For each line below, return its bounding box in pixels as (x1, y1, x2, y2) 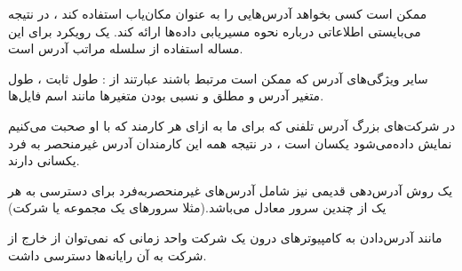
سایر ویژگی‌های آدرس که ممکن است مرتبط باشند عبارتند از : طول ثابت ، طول (8, 68, 428, 87)
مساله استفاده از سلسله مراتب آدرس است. (8, 39, 243, 58)
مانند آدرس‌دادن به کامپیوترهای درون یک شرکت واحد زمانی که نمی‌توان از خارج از (8, 227, 442, 246)
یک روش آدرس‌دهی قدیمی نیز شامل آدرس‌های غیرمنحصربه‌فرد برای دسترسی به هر (8, 180, 453, 199)
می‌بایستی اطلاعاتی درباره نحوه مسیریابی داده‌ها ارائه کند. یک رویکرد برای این (8, 21, 421, 40)
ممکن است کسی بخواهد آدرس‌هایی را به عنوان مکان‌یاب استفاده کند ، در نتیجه (8, 4, 427, 22)
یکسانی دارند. (8, 151, 80, 170)
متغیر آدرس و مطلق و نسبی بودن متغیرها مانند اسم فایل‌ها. (8, 86, 324, 105)
